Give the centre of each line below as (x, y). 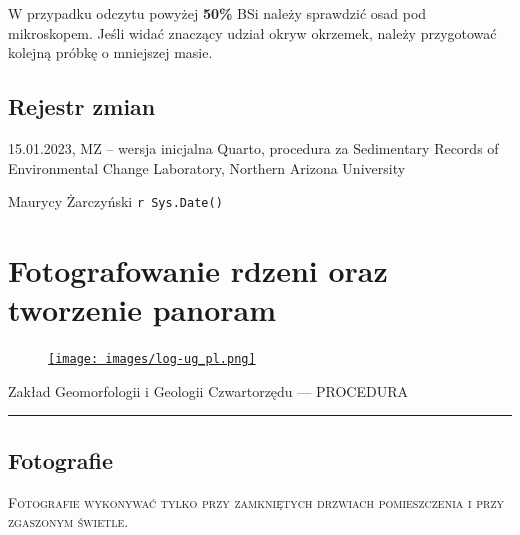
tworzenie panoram (142, 309)
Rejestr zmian (82, 106)
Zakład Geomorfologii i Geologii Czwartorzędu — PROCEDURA (208, 390)
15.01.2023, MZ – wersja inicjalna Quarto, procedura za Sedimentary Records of (253, 147)
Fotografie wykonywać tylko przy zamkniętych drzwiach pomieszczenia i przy (256, 501)
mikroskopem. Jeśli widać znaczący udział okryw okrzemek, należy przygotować (252, 32)
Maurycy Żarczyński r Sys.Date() (115, 201)
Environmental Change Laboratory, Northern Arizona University (207, 167)
